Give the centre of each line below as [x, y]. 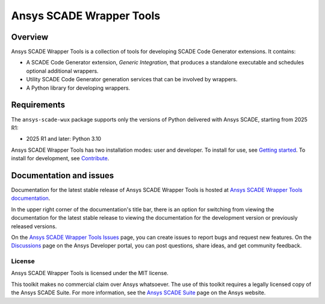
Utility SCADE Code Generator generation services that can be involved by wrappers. [132, 79]
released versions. [34, 226]
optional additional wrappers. [62, 71]
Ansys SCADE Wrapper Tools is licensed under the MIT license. [90, 273]
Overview [30, 37]
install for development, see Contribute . [60, 158]
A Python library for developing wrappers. [78, 88]
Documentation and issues [63, 175]
